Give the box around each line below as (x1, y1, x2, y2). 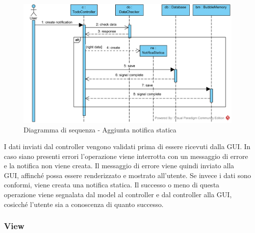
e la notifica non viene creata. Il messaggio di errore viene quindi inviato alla (4, 160, 234, 171)
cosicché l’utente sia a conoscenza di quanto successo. (4, 199, 164, 209)
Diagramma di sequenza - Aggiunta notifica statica (24, 125, 177, 135)
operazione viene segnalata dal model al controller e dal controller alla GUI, (4, 189, 232, 200)
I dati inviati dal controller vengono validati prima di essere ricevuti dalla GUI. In (4, 141, 251, 152)
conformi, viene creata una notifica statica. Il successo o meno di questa (4, 180, 220, 190)
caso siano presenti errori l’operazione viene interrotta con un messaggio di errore (4, 151, 248, 161)
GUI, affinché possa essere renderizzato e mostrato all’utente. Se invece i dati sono (4, 170, 251, 180)
